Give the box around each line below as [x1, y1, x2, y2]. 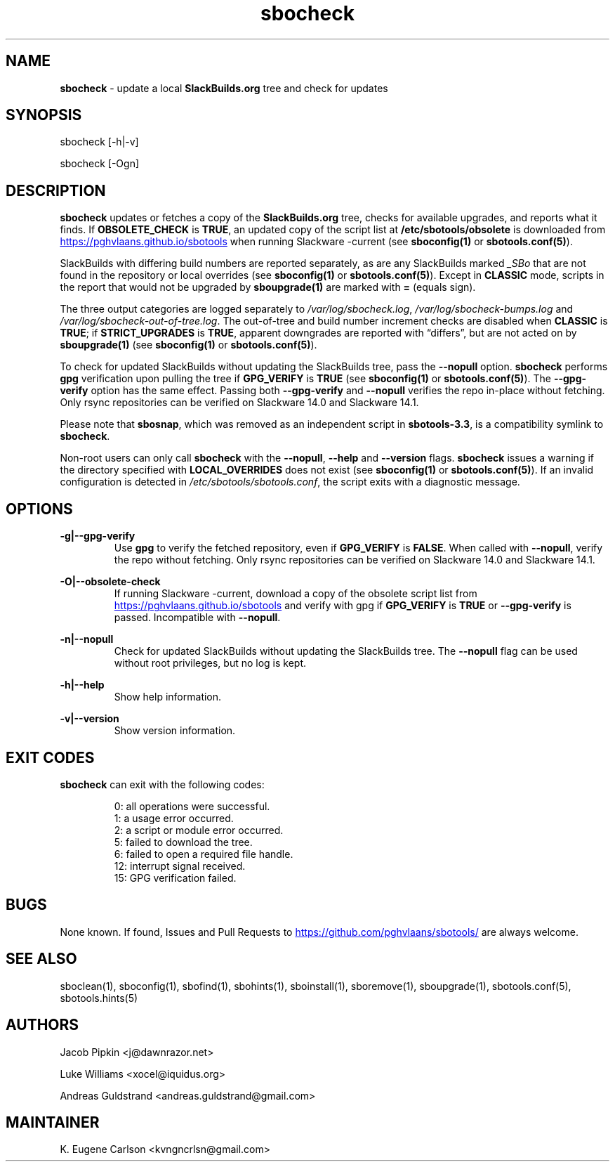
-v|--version [60, 712, 119, 725]
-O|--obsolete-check [60, 575, 161, 588]
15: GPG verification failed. [114, 871, 237, 884]
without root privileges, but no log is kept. [114, 657, 307, 670]
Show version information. [114, 724, 236, 737]
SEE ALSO [6, 950, 77, 968]
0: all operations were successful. [114, 800, 270, 812]
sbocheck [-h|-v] [60, 136, 139, 148]
